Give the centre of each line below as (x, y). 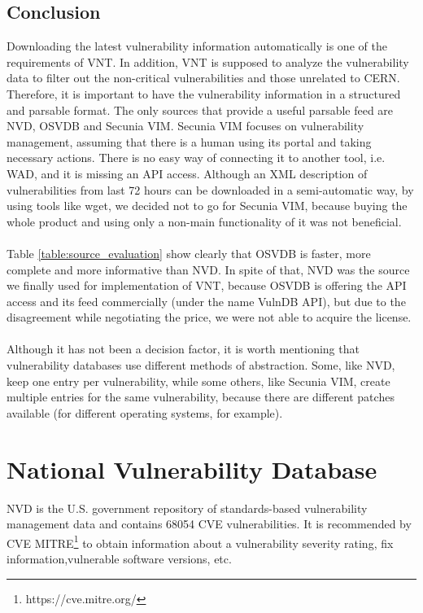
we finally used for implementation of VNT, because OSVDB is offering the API (207, 285)
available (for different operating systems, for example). (145, 412)
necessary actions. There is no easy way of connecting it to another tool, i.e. (196, 158)
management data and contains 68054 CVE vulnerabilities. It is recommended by (209, 524)
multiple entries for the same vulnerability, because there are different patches (201, 397)
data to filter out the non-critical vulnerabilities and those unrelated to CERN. (203, 78)
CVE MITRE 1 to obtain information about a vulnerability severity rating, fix (200, 541)
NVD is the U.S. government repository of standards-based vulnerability (187, 508)
